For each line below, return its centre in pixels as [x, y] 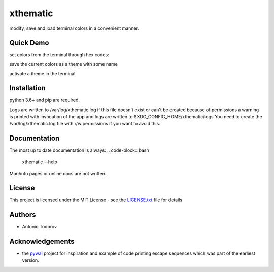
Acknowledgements [42, 241]
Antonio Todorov [40, 226]
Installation [27, 88]
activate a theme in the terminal [42, 74]
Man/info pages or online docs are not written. [58, 173]
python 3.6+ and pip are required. [45, 100]
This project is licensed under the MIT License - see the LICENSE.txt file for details [96, 200]
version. [30, 260]
